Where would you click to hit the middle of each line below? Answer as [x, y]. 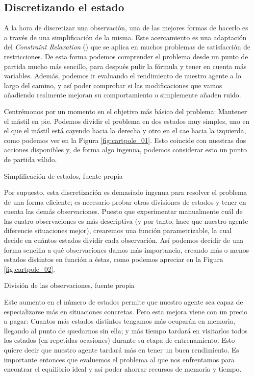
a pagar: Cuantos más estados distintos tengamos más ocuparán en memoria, [120, 321]
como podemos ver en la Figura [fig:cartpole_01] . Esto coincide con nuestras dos [125, 140]
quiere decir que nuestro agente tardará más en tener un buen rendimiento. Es [122, 350]
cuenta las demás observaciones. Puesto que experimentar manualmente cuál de [123, 211]
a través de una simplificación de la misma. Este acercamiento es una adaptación [125, 37]
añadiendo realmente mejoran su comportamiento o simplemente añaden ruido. [123, 95]
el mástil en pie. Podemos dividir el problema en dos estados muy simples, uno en [127, 121]
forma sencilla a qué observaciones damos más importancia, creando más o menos [127, 249]
